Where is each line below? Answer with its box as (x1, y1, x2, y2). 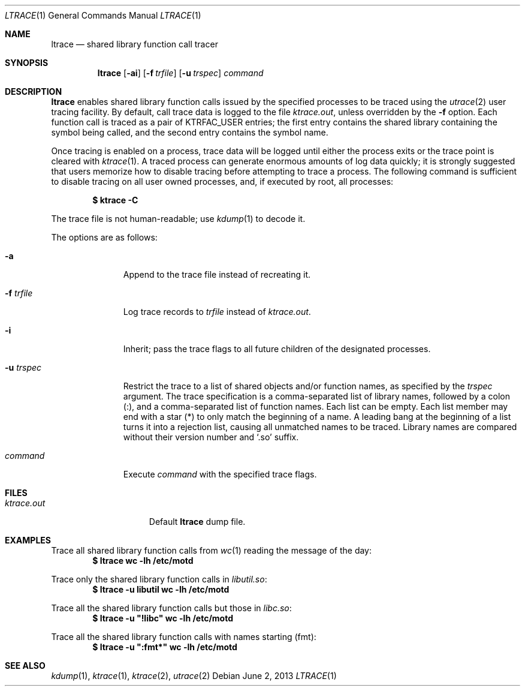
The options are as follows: (51, 232, 158, 242)
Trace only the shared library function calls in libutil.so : (51, 574, 267, 584)
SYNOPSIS (5, 58, 49, 68)
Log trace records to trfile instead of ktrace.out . (123, 307, 311, 317)
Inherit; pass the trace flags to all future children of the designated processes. (123, 344, 431, 354)
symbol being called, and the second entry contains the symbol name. (51, 127, 328, 137)
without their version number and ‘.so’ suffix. (123, 432, 299, 442)
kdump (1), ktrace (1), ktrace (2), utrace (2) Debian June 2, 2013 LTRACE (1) (51, 671, 337, 681)
